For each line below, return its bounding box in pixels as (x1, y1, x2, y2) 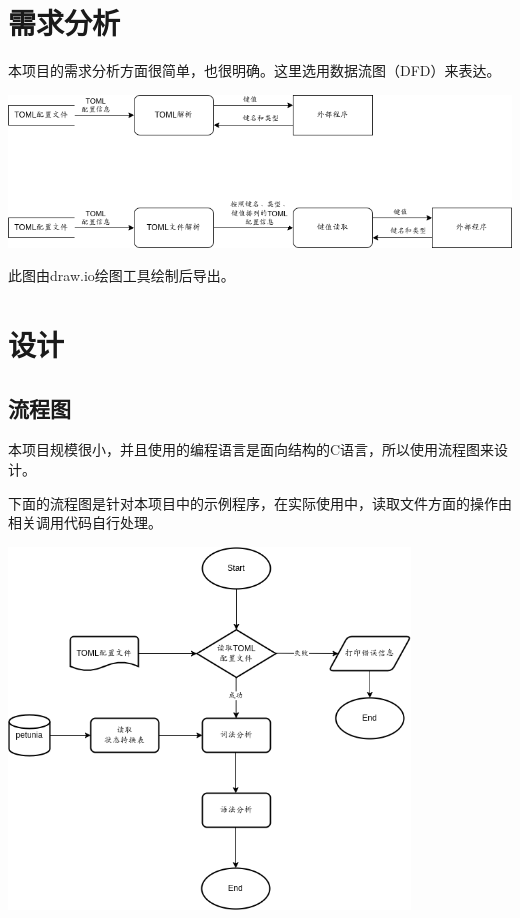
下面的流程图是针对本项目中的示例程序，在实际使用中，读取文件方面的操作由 (8, 492, 512, 513)
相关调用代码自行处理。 (8, 512, 162, 533)
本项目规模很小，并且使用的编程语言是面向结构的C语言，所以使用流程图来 (8, 439, 495, 460)
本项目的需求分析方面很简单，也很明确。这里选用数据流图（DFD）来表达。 (8, 60, 501, 81)
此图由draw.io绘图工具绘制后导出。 (8, 265, 235, 286)
